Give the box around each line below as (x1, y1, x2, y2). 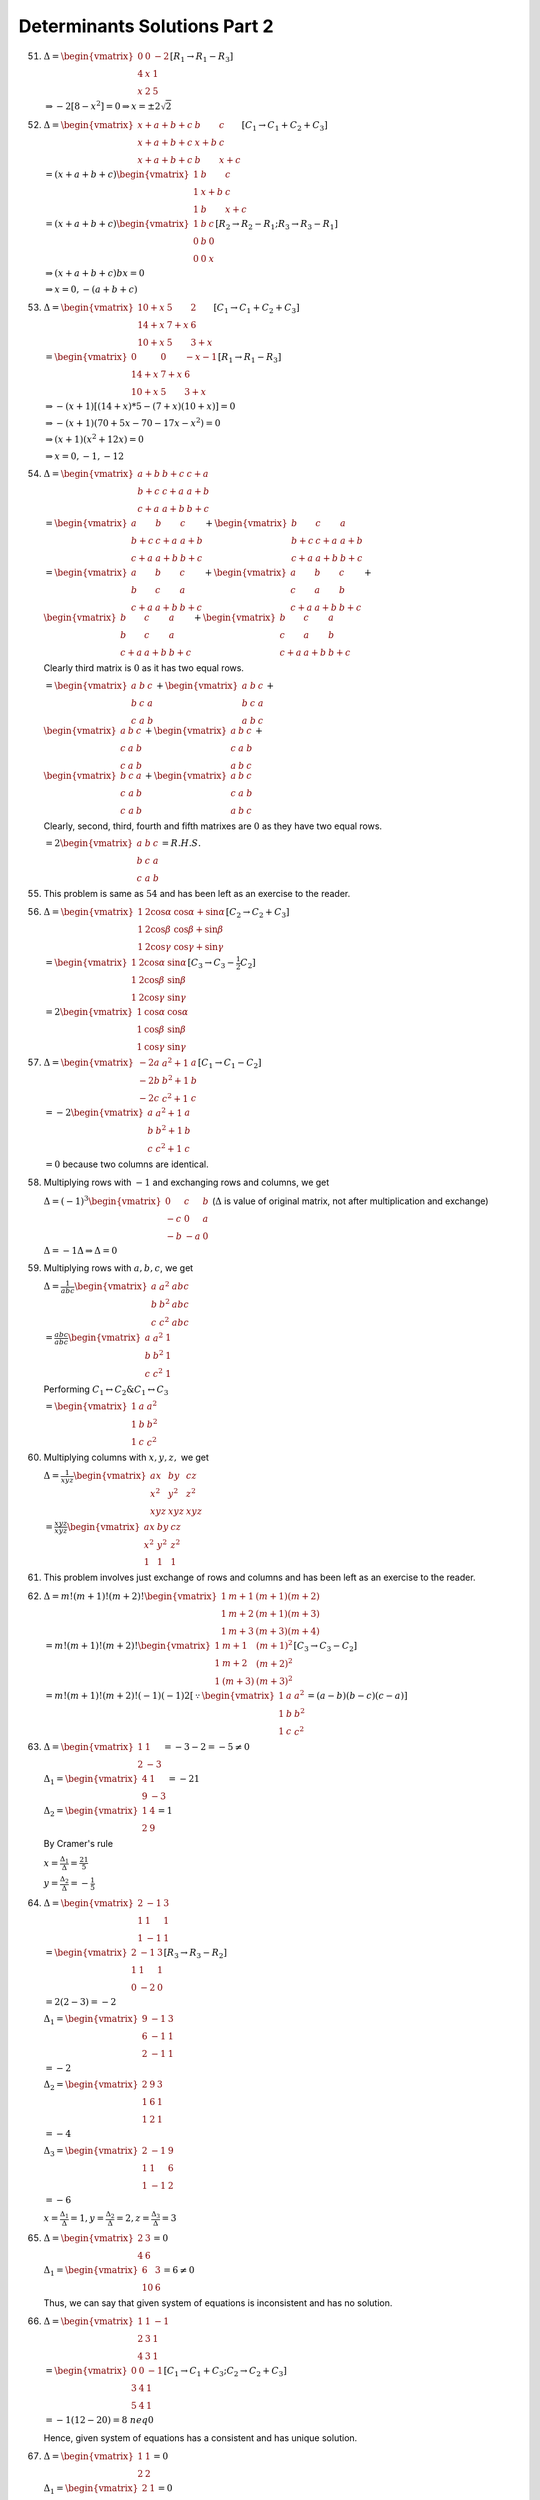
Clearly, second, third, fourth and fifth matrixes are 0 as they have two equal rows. (43, 820, 383, 832)
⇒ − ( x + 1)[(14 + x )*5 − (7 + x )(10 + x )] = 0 (45, 400, 236, 412)
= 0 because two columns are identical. (45, 1158, 209, 1170)
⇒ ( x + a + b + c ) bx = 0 (45, 267, 145, 279)
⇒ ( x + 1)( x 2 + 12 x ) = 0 (45, 432, 145, 445)
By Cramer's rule (43, 1838, 114, 1850)
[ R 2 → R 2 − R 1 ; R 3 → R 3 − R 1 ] (215, 218, 339, 232)
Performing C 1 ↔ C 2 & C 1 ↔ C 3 (43, 1383, 169, 1397)
